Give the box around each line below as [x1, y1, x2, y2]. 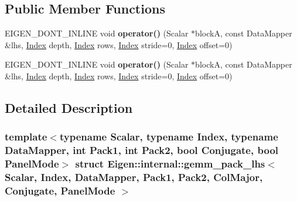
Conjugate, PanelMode [5, 183, 115, 197]
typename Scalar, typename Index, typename [59, 129, 278, 144]
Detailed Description [5, 98, 133, 116]
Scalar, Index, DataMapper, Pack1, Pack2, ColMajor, [5, 170, 263, 185]
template [5, 129, 47, 144]
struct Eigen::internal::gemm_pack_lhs [75, 156, 265, 171]
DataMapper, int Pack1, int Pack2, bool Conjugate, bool [5, 143, 279, 158]
